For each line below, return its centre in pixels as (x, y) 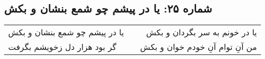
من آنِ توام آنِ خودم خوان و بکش (199, 47)
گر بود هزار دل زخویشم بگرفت (62, 47)
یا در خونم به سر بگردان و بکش (202, 32)
